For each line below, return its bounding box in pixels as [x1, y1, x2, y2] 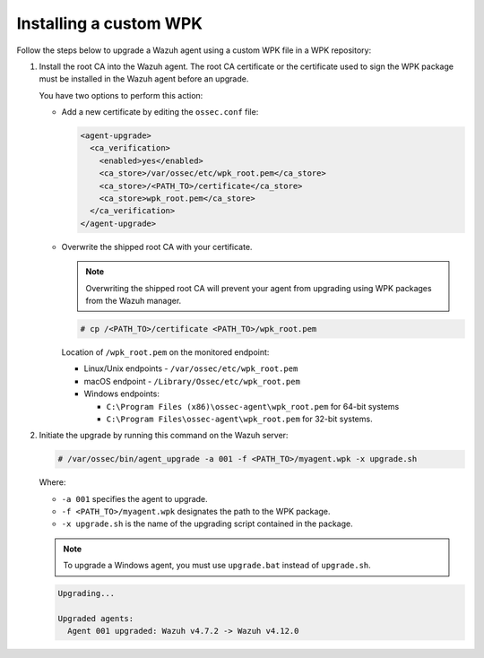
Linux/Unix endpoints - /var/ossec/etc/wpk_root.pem [83, 363, 298, 374]
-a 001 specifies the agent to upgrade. [61, 493, 208, 504]
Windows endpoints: [83, 388, 160, 399]
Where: [39, 477, 66, 488]
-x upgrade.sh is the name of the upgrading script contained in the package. [61, 518, 353, 529]
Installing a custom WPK [16, 13, 203, 33]
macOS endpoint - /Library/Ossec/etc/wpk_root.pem [83, 376, 300, 386]
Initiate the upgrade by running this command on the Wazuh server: [39, 430, 289, 441]
